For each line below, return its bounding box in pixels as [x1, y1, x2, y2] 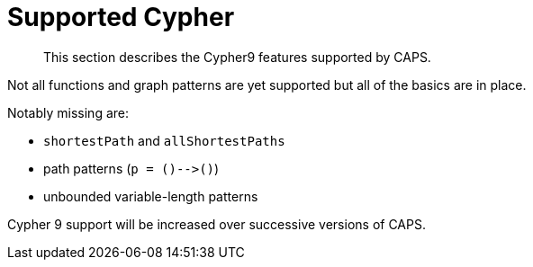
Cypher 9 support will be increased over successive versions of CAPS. [7, 216, 426, 232]
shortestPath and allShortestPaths [43, 132, 285, 148]
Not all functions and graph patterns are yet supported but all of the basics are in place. [7, 76, 527, 93]
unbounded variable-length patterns [43, 188, 258, 204]
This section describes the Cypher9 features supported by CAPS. [43, 49, 431, 65]
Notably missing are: [7, 104, 130, 120]
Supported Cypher [7, 2, 235, 32]
